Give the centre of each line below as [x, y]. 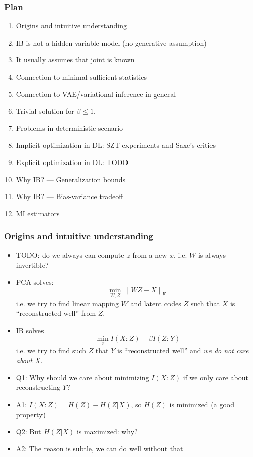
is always [212, 255]
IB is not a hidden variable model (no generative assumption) [111, 42]
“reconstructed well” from [56, 313]
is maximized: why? [107, 431]
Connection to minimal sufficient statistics [81, 77]
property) [31, 414]
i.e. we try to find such [51, 350]
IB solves [30, 330]
